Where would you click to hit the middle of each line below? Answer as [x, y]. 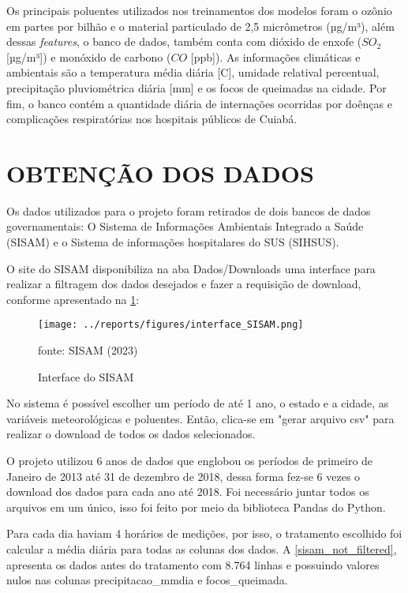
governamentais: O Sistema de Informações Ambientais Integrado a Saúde [185, 226]
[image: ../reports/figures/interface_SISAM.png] [171, 325]
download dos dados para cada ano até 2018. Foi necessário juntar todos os [188, 492]
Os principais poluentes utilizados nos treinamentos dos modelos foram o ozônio [199, 10]
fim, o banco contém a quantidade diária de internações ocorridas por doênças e [199, 103]
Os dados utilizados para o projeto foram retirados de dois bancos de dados [189, 210]
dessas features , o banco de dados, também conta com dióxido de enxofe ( [184, 41]
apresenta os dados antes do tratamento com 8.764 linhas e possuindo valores [193, 564]
